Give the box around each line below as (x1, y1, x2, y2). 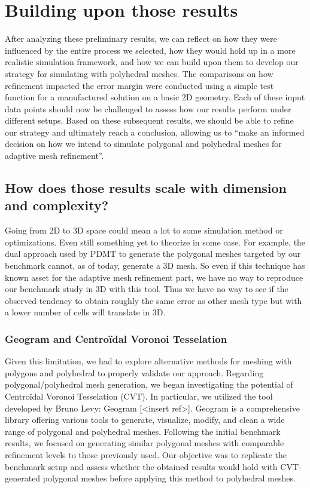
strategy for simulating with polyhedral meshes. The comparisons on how (5, 67, 273, 79)
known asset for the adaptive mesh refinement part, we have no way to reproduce (5, 271, 303, 283)
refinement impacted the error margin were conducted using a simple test (5, 79, 274, 91)
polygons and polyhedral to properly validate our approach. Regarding (5, 366, 264, 379)
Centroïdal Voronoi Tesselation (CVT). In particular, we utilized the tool (5, 390, 273, 402)
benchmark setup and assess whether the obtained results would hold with (5, 460, 278, 472)
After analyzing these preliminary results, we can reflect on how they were (5, 32, 277, 45)
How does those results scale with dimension (5, 179, 287, 197)
